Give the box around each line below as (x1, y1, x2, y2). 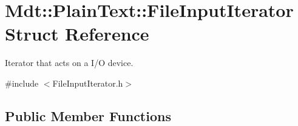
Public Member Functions (5, 106, 171, 125)
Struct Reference (5, 21, 149, 46)
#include (5, 76, 39, 89)
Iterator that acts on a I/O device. (5, 56, 134, 69)
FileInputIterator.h (52, 76, 123, 89)
